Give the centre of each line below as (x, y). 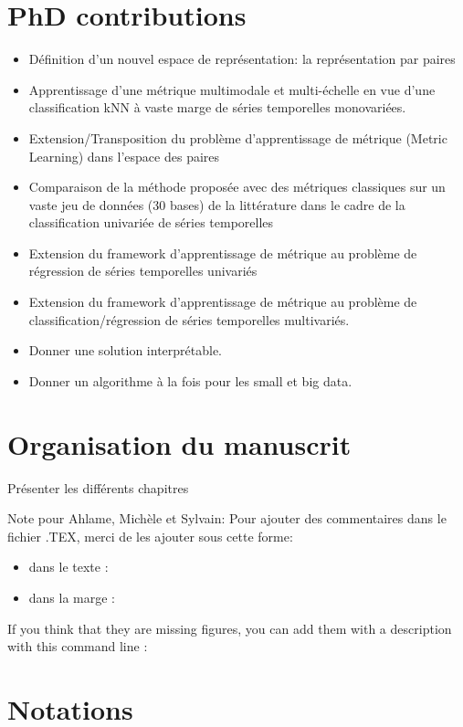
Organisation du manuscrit (179, 443)
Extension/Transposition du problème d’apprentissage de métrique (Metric (238, 137)
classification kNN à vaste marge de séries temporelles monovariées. (217, 107)
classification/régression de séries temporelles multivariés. (189, 319)
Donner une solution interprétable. (125, 350)
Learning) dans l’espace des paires (124, 156)
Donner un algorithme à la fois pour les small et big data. (190, 380)
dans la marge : (72, 597)
